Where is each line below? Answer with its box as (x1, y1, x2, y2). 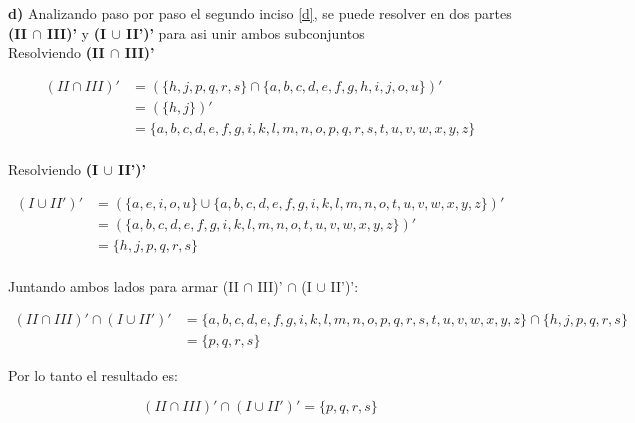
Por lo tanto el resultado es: (8, 365, 178, 386)
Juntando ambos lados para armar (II (8, 275, 239, 296)
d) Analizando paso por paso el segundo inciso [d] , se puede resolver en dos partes (8, 3, 512, 23)
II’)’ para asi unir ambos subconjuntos (126, 22, 365, 43)
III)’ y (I (46, 22, 107, 43)
